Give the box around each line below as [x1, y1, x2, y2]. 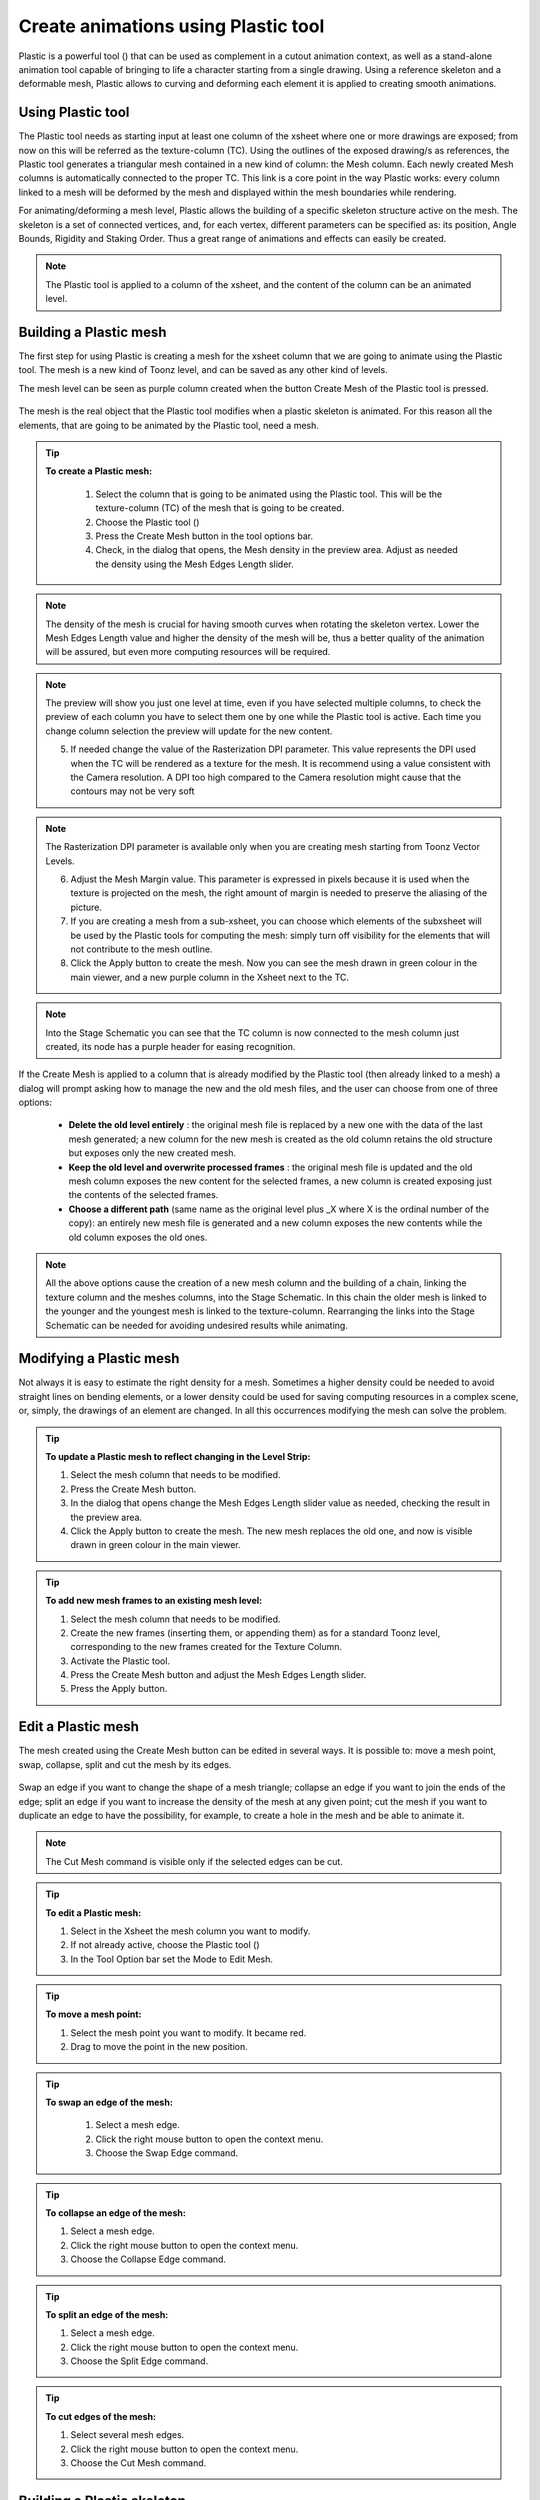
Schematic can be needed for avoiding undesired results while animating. [45, 1319, 349, 1331]
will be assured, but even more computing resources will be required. [45, 646, 331, 658]
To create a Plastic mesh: [45, 465, 153, 477]
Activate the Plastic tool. [70, 1655, 170, 1667]
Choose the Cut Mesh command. [70, 2457, 207, 2469]
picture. [70, 901, 103, 913]
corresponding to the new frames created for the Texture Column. [70, 1641, 343, 1653]
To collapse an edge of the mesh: [45, 2206, 187, 2219]
